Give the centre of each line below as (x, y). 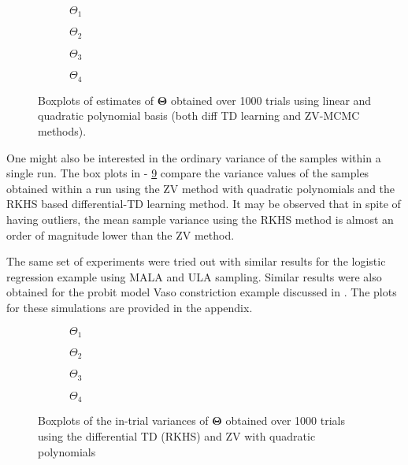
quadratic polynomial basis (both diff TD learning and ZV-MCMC (199, 115)
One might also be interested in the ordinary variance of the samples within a (194, 157)
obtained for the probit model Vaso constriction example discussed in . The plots (202, 292)
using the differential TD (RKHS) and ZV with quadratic (177, 435)
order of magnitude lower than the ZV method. (121, 234)
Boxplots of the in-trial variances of (123, 420)
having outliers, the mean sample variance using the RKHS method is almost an (200, 219)
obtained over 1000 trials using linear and (271, 100)
